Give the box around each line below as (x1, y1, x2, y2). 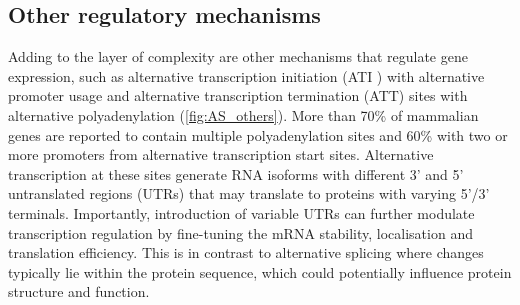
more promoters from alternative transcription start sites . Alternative (8, 144, 434, 165)
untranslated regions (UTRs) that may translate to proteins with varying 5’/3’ (8, 183, 490, 204)
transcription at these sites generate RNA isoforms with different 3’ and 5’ (8, 163, 464, 184)
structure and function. (8, 281, 150, 302)
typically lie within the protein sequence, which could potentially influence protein (8, 261, 512, 282)
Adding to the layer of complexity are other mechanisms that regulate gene (8, 46, 468, 67)
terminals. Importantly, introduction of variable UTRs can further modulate (8, 202, 475, 223)
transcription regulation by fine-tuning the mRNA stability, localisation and (8, 222, 473, 243)
